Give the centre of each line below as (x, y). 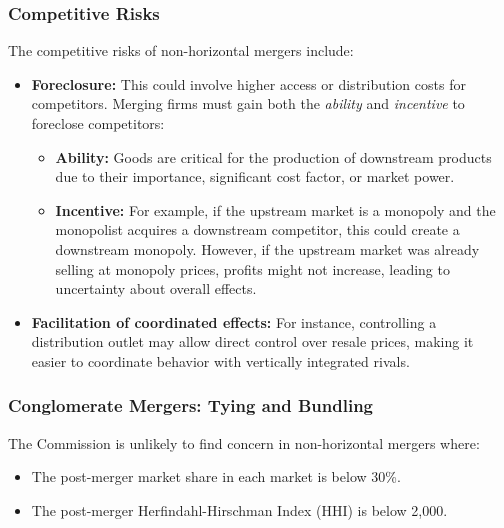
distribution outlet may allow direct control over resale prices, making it (252, 341)
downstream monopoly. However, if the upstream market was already (267, 248)
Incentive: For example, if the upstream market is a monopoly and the (275, 209)
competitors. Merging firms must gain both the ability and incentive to (248, 103)
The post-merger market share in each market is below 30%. (216, 476)
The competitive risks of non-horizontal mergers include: (181, 50)
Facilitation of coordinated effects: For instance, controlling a (234, 321)
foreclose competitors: (98, 123)
